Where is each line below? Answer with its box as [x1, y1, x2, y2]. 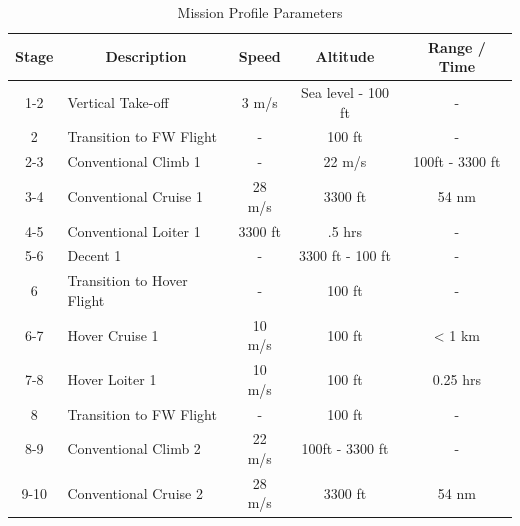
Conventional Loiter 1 [67, 220, 201, 241]
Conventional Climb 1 [67, 151, 201, 172]
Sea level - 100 [301, 82, 389, 103]
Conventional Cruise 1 [67, 185, 203, 206]
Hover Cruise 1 [67, 324, 159, 345]
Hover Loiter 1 [67, 368, 157, 389]
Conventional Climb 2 [67, 438, 201, 459]
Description [105, 46, 187, 67]
